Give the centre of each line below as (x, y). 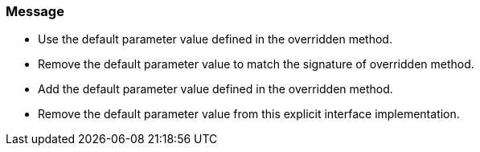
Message (35, 11)
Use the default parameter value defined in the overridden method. (215, 39)
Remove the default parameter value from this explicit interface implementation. (249, 114)
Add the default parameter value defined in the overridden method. (215, 89)
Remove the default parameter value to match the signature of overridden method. (256, 64)
